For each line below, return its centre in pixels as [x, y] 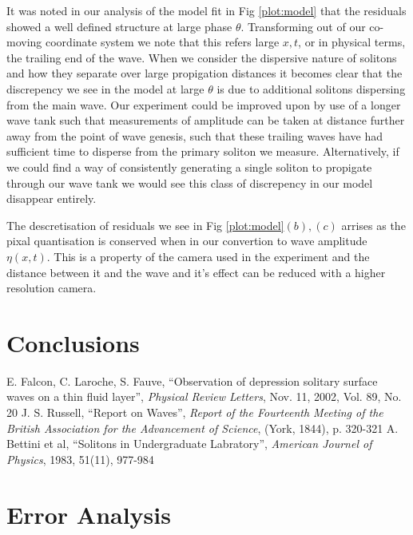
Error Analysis [89, 514]
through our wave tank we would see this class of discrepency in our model [190, 182]
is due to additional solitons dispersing [311, 88]
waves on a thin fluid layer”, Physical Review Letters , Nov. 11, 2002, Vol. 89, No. [204, 396]
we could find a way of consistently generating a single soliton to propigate [189, 166]
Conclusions [73, 342]
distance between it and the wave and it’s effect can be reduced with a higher [196, 272]
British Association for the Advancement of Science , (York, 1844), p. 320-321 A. [203, 428]
